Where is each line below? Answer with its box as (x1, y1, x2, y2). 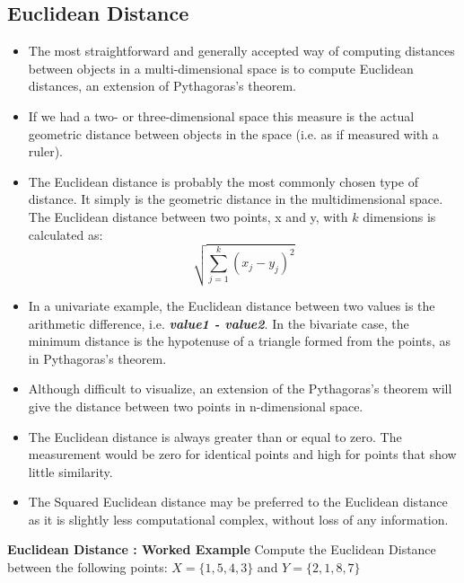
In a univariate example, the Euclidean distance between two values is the (28, 296, 435, 314)
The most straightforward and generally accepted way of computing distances (28, 41, 455, 60)
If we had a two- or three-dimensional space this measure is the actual (28, 106, 415, 125)
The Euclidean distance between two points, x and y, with (28, 207, 348, 225)
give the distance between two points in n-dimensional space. (28, 396, 363, 415)
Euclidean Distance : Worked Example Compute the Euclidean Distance (7, 540, 436, 559)
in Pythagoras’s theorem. (28, 349, 167, 367)
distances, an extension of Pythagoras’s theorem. (28, 76, 296, 95)
